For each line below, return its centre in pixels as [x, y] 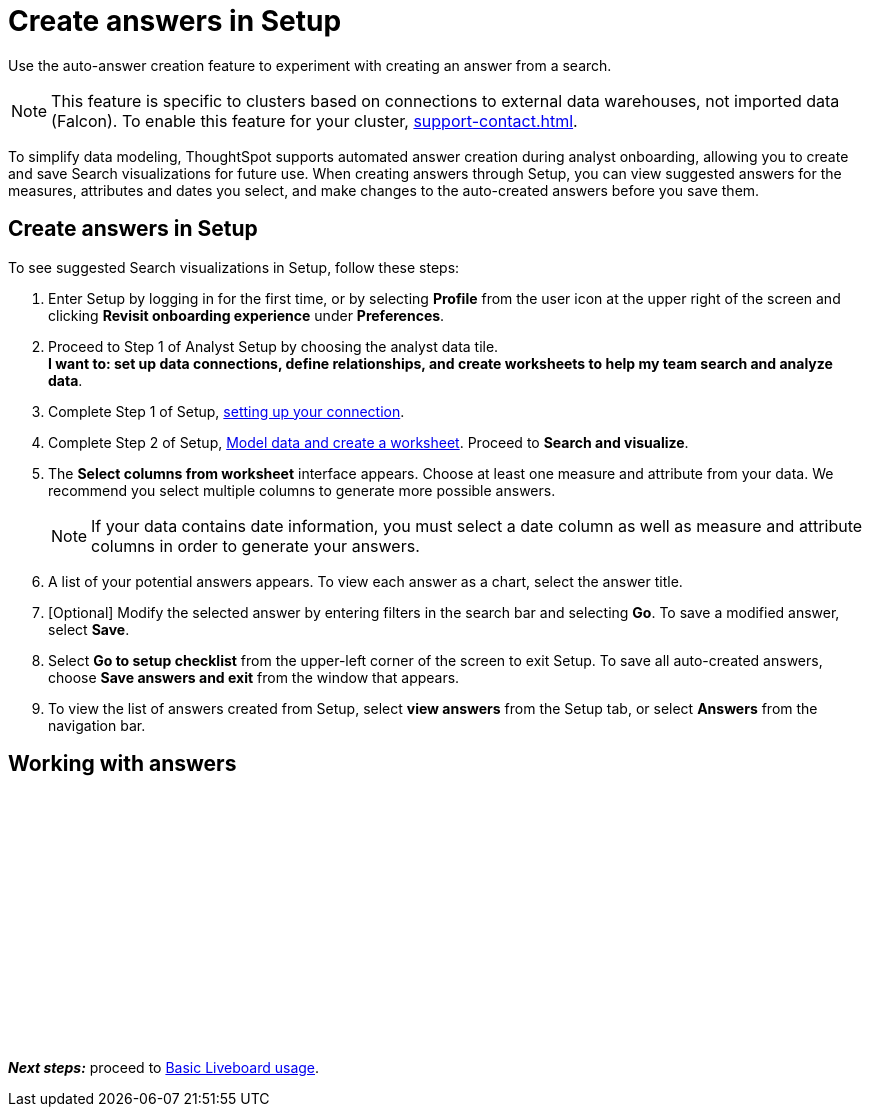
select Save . [89, 629]
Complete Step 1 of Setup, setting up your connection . [226, 411]
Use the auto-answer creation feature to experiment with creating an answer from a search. [310, 65]
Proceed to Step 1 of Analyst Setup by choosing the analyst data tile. [273, 346]
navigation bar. [97, 725]
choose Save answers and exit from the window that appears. [254, 677]
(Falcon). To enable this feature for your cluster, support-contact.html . [314, 120]
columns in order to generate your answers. [255, 545]
